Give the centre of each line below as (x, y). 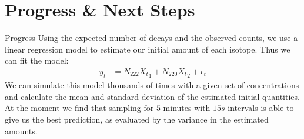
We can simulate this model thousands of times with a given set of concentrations (152, 85)
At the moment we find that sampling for (79, 108)
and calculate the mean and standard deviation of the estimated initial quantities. (152, 96)
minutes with (187, 108)
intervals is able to (261, 108)
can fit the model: (37, 60)
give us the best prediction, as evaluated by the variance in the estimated (137, 119)
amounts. (21, 131)
